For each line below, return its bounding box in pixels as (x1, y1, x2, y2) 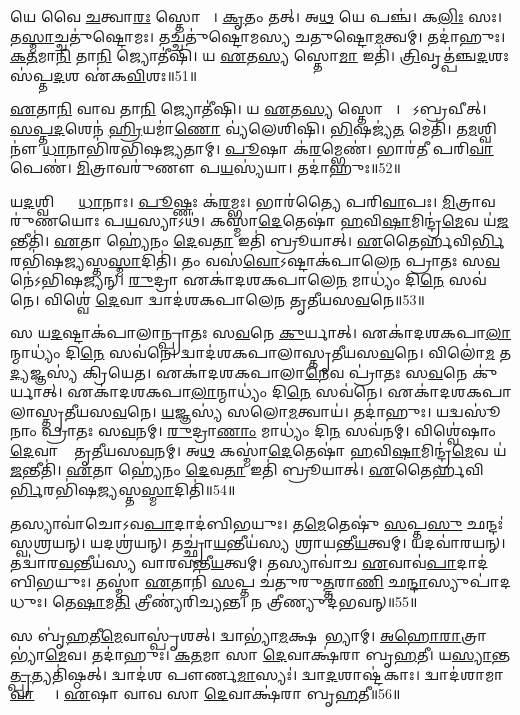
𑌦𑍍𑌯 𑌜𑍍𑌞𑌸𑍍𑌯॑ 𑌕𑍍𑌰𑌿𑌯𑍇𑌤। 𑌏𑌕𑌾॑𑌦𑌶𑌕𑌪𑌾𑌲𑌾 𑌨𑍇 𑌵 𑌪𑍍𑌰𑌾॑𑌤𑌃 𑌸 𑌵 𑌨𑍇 (10, 361, 468, 382)
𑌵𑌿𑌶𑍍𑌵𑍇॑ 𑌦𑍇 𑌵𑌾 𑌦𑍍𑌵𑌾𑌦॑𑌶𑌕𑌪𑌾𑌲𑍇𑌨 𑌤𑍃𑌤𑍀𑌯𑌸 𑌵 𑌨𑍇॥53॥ (44, 288, 425, 309)
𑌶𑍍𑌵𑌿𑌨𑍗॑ (477, 117, 497, 138)
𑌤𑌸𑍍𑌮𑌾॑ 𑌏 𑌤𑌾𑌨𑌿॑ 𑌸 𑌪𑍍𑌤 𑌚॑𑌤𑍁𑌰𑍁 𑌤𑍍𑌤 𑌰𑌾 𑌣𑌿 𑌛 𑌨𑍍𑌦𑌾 (95, 571, 428, 592)
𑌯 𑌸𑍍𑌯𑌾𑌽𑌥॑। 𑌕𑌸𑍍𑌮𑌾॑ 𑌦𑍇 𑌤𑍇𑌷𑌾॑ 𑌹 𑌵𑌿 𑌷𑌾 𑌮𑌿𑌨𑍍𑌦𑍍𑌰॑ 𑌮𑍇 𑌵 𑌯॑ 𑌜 (124, 210, 509, 231)
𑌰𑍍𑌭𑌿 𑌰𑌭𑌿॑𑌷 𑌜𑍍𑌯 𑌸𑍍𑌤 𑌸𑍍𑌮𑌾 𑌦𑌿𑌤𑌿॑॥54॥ (10, 479, 236, 500)
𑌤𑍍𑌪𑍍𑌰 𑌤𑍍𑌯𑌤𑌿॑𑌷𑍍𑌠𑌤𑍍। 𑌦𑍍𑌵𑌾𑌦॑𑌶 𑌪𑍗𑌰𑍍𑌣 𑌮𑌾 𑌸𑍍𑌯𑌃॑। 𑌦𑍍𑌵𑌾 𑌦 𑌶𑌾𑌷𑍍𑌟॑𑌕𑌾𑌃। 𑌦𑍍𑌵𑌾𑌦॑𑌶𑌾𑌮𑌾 (10, 663, 504, 684)
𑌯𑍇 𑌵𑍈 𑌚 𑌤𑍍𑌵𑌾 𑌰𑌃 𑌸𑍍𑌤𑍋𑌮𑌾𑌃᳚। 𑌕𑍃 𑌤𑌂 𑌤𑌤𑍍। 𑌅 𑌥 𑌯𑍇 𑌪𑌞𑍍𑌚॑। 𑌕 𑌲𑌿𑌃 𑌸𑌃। (10, 6, 503, 26)
